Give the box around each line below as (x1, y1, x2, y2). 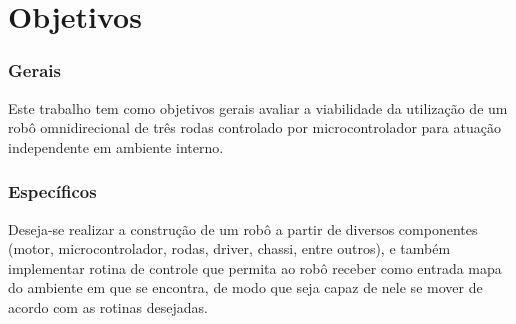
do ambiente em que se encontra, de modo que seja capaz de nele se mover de (8, 277, 483, 298)
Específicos (8, 179, 97, 204)
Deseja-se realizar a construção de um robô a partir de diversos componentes (8, 218, 478, 239)
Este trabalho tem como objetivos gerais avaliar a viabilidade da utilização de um (8, 97, 508, 118)
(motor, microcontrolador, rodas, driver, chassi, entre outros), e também (8, 238, 451, 259)
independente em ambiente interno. (8, 136, 224, 157)
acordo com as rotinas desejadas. (8, 296, 208, 317)
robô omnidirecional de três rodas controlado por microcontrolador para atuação (8, 117, 501, 138)
